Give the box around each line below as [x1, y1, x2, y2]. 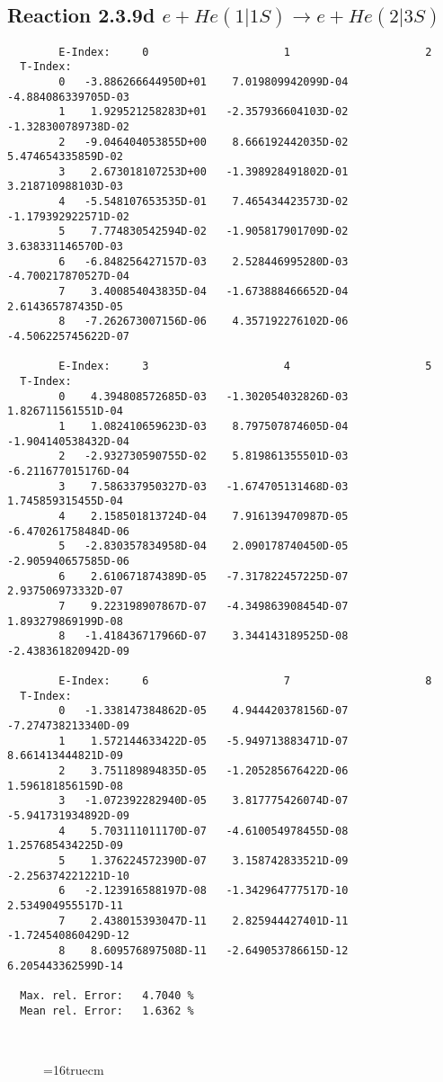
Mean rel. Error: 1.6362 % [20, 1004, 194, 1017]
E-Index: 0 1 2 [58, 45, 432, 58]
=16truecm [43, 1060, 104, 1078]
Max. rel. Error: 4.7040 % [20, 988, 194, 1002]
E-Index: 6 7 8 [58, 675, 432, 688]
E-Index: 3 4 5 [58, 360, 432, 373]
